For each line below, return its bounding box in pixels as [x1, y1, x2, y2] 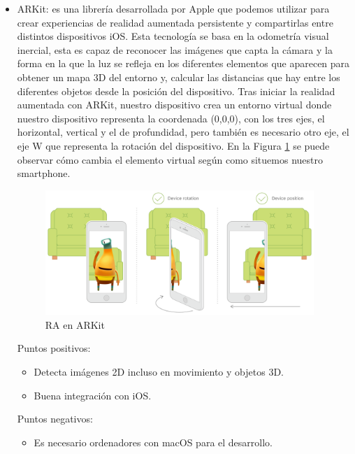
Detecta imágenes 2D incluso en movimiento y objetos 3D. [34, 364, 284, 378]
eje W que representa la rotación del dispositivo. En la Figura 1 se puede [17, 138, 330, 152]
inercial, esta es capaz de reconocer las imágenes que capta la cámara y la [17, 42, 333, 57]
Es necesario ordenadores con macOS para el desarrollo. [34, 434, 273, 449]
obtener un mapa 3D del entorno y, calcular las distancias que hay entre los [17, 69, 340, 84]
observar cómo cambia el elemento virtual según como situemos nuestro [17, 152, 323, 166]
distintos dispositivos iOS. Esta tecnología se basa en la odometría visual [17, 29, 329, 43]
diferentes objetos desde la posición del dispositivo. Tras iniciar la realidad [17, 83, 335, 98]
